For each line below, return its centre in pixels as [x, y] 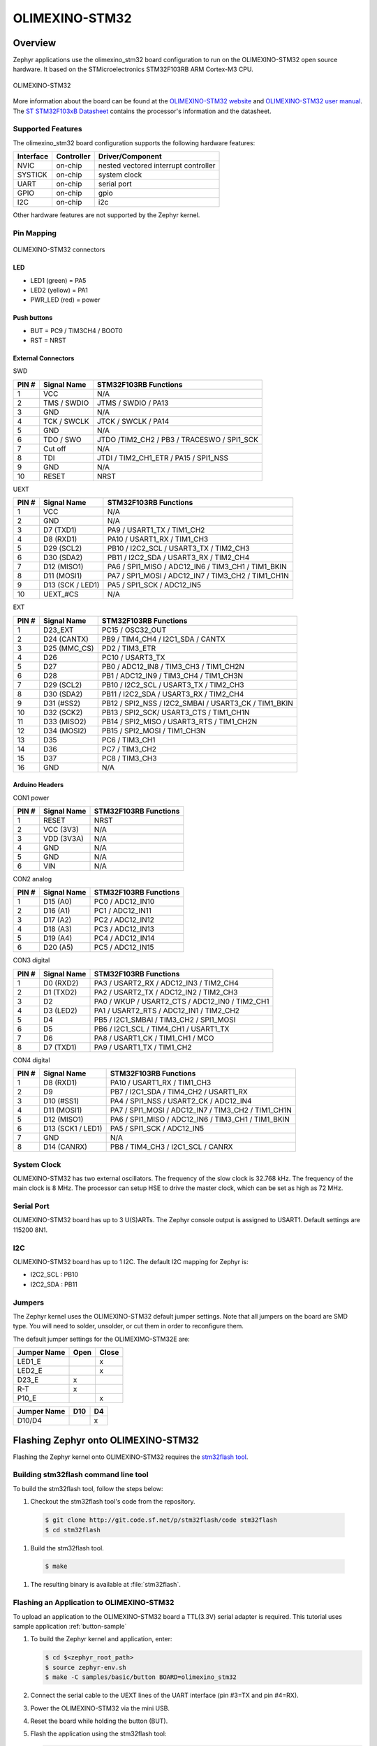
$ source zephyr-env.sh [86, 1667]
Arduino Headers [38, 785]
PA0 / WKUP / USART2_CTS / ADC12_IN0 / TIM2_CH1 [182, 1001]
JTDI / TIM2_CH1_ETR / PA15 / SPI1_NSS [162, 457]
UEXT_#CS [61, 594]
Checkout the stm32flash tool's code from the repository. [113, 1502]
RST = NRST [48, 340]
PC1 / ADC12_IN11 [123, 911]
